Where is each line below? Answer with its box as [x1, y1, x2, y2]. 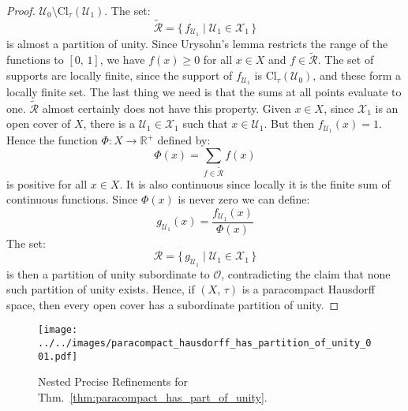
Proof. [6, 2, 36, 18]
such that [182, 115, 228, 132]
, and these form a [313, 67, 402, 84]
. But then [264, 115, 315, 132]
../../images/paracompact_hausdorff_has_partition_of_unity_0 [38, 338, 372, 349]
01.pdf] [38, 350, 78, 362]
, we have [99, 51, 145, 68]
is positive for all [6, 175, 88, 192]
